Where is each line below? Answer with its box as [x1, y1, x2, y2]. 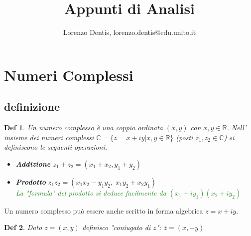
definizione [4, 99, 60, 114]
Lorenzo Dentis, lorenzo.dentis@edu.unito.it [63, 27, 196, 37]
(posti [176, 132, 193, 142]
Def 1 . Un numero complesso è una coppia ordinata [4, 122, 163, 133]
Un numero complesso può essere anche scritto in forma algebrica [4, 205, 203, 216]
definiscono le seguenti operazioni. [4, 142, 108, 152]
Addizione [15, 158, 51, 169]
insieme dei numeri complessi [4, 132, 94, 142]
